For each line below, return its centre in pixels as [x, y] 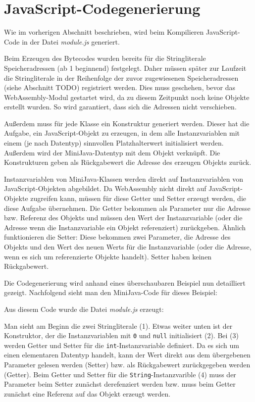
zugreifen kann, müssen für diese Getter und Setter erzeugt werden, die [138, 198]
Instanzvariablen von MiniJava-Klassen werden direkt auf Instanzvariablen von [124, 178]
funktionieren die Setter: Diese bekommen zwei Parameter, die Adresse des [117, 237]
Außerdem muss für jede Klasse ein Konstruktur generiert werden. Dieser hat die [127, 123]
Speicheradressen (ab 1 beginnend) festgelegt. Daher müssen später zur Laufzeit [125, 68]
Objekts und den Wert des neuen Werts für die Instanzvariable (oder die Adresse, [128, 247]
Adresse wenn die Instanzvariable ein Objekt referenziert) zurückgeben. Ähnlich [125, 227]
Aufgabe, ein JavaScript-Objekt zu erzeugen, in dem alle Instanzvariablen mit [122, 133]
